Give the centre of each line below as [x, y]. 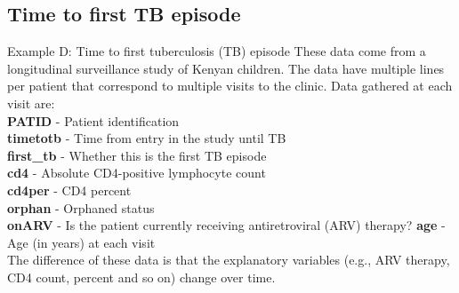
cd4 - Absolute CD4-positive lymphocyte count [137, 173]
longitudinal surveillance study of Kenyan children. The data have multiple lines [226, 68]
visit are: [31, 103]
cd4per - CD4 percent [69, 190]
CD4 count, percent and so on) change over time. [141, 277]
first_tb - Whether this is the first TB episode [137, 155]
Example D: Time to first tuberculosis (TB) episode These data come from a [217, 51]
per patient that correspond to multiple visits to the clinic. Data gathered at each [230, 86]
